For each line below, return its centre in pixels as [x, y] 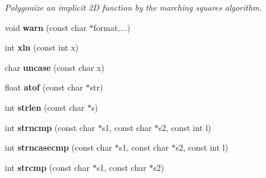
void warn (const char [46, 27]
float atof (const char [44, 87]
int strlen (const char [45, 107]
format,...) [112, 27]
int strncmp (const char [50, 127]
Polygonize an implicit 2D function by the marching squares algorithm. [133, 7]
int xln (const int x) [42, 47]
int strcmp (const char [47, 167]
